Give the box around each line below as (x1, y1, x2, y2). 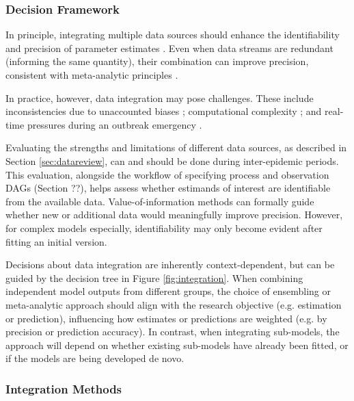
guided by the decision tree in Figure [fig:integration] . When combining (5, 270, 303, 285)
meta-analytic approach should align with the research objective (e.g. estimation (5, 297, 342, 311)
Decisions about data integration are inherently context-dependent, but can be (5, 257, 335, 272)
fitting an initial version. (5, 234, 107, 248)
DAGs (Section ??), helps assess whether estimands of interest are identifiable (5, 181, 331, 195)
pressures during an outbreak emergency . (27, 117, 202, 131)
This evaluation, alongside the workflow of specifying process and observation (5, 167, 329, 181)
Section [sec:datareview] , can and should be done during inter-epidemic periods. (5, 153, 339, 168)
